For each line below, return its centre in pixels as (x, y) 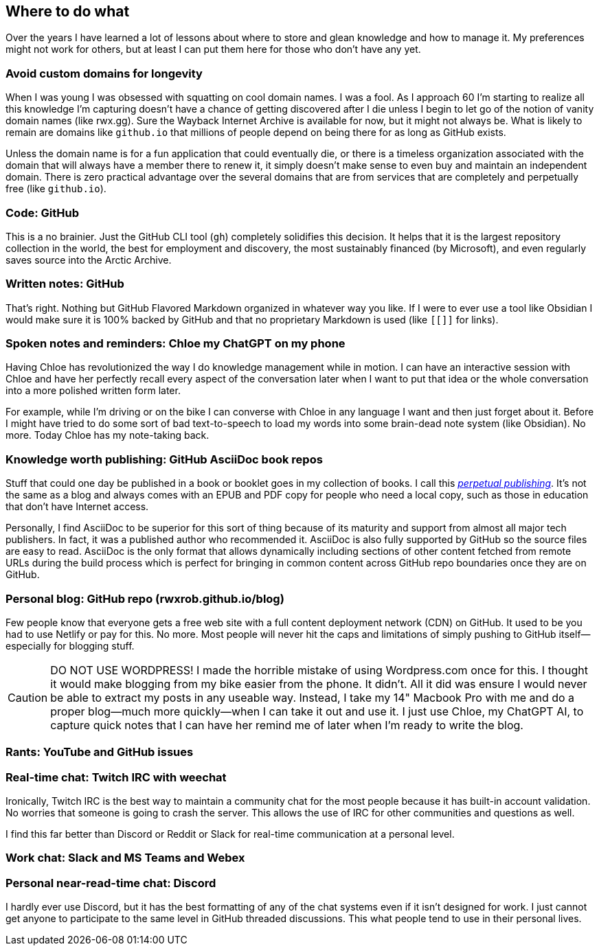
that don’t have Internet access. (77, 507)
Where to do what (68, 11)
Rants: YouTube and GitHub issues (100, 752)
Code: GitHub (42, 213)
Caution (28, 697)
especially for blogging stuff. (70, 645)
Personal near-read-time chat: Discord (111, 883)
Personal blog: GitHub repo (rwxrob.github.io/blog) (145, 598)
